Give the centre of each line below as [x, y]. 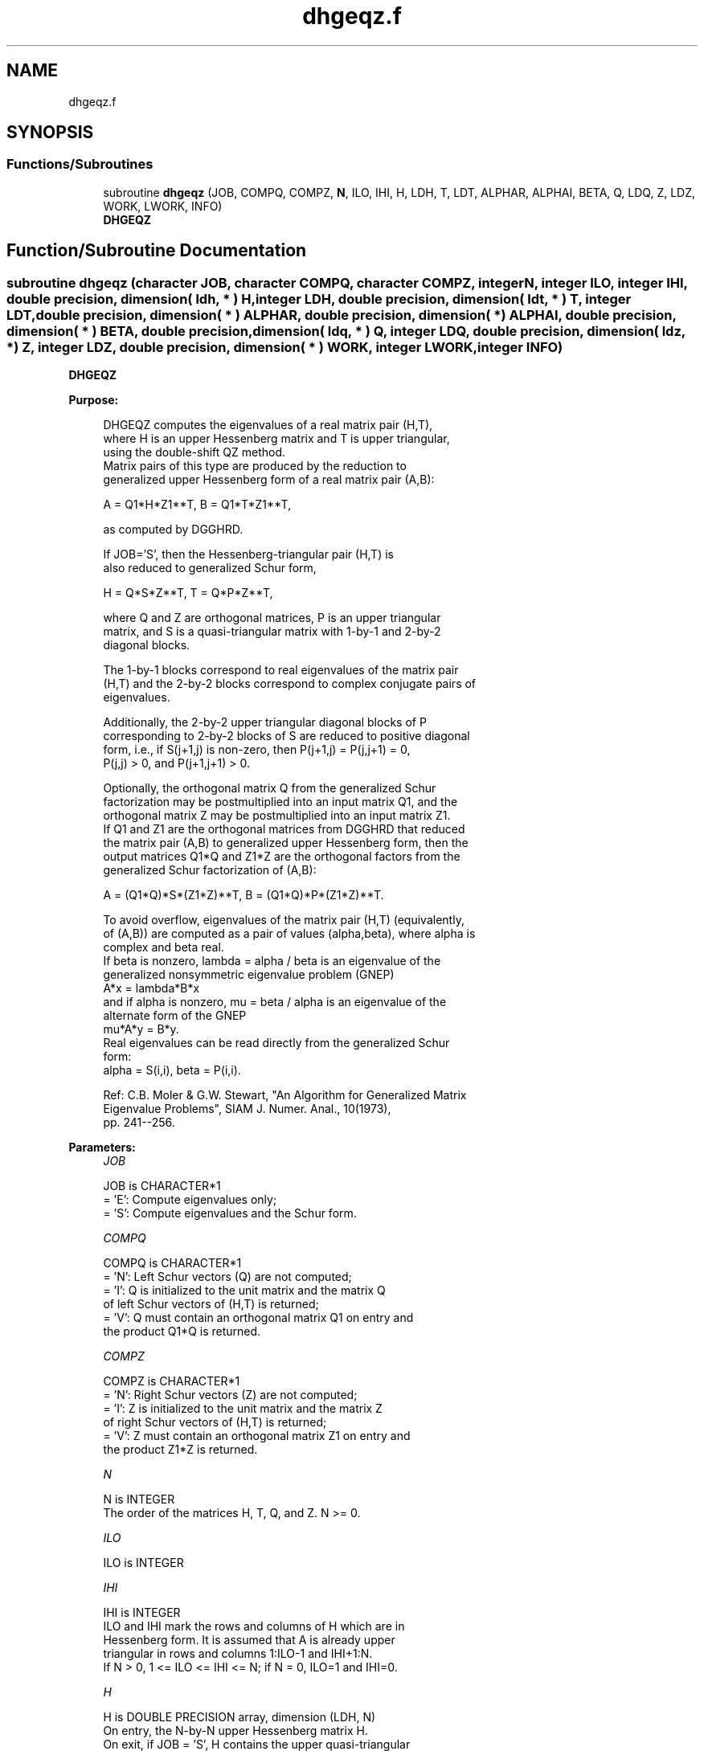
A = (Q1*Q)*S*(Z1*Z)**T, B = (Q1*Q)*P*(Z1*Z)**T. [244, 895]
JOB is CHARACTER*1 [162, 1186]
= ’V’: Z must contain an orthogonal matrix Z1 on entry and [257, 1436]
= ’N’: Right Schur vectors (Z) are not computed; [230, 1395]
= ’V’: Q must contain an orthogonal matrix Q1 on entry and [258, 1318]
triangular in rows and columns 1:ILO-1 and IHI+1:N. [238, 1654]
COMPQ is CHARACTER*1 [172, 1263]
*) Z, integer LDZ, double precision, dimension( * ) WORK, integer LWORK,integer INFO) [285, 347]
